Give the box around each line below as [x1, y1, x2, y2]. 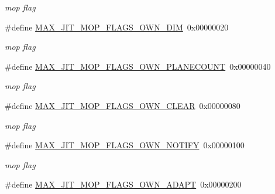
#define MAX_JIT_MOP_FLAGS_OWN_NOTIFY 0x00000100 [5, 139, 245, 151]
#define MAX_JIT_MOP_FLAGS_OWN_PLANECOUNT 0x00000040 [5, 60, 271, 72]
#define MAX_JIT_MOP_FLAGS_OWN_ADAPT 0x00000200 [5, 178, 242, 190]
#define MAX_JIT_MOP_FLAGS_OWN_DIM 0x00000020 [5, 21, 229, 33]
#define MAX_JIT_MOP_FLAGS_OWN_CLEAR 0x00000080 [5, 99, 240, 111]
